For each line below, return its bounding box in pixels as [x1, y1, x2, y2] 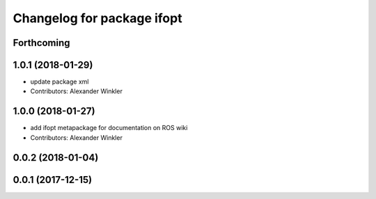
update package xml [30, 77, 89, 86]
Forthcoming [13, 37, 70, 49]
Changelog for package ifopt [13, 10, 182, 26]
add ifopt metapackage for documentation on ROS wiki [30, 124, 188, 132]
